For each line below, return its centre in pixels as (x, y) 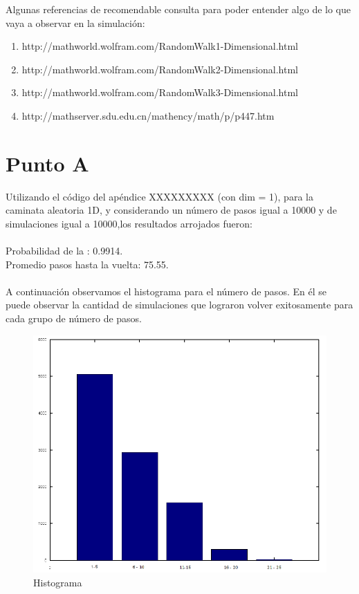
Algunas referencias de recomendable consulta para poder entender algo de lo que (178, 9)
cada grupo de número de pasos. (74, 318)
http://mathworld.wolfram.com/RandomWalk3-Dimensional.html (160, 92)
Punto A (47, 163)
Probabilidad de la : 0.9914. (64, 251)
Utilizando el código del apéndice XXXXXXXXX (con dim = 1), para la (159, 196)
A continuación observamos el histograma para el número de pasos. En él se (166, 291)
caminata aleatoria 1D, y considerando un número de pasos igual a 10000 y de (171, 210)
